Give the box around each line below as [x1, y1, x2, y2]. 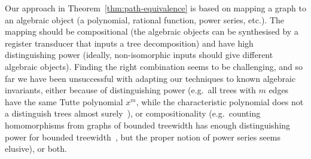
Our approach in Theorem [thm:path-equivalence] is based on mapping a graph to [5, 2, 306, 14]
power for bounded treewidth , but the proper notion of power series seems [5, 130, 281, 143]
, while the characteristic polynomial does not [136, 95, 304, 108]
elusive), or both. [5, 142, 67, 155]
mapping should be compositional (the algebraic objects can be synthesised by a [5, 25, 298, 38]
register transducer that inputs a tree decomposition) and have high [5, 36, 254, 49]
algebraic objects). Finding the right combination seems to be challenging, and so [5, 60, 303, 72]
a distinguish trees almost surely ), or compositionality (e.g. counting [5, 107, 261, 120]
